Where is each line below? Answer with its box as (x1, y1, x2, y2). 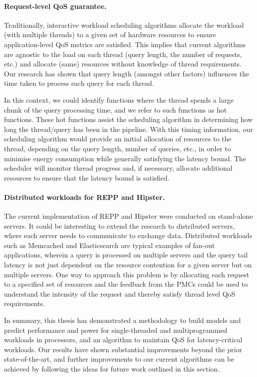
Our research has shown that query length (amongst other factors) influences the (4, 68, 249, 78)
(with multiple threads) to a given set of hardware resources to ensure (4, 29, 216, 40)
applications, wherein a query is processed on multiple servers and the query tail (4, 250, 248, 260)
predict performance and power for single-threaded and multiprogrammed (4, 324, 228, 335)
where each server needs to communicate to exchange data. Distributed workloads (4, 230, 253, 241)
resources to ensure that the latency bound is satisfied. (4, 172, 170, 183)
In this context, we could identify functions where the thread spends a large (4, 94, 234, 105)
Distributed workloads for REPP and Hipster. (4, 191, 165, 202)
